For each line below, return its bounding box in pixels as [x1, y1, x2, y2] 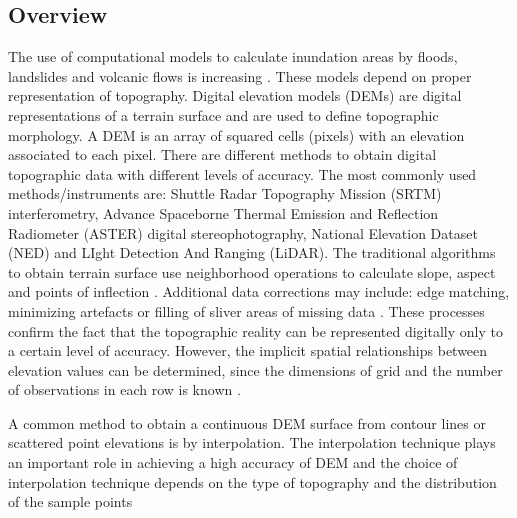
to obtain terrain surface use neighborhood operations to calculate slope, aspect [8, 261, 496, 282]
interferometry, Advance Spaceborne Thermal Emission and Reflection [8, 202, 439, 223]
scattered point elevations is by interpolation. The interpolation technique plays [8, 432, 496, 453]
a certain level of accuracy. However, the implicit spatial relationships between [8, 340, 488, 361]
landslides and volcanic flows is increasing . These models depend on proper [8, 65, 472, 86]
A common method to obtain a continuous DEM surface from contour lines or [8, 412, 486, 433]
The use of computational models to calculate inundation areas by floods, [8, 46, 458, 67]
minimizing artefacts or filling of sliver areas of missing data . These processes [8, 300, 485, 321]
